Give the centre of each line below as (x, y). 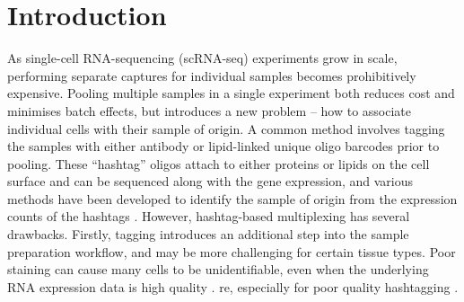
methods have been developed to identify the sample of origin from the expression (232, 198)
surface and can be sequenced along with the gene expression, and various (210, 181)
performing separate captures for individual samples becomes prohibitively (212, 75)
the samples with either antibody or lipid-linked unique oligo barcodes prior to (223, 146)
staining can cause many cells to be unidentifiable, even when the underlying (218, 269)
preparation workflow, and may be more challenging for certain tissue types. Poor (232, 251)
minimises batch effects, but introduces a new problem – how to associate (210, 110)
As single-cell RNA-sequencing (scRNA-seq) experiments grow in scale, (202, 58)
